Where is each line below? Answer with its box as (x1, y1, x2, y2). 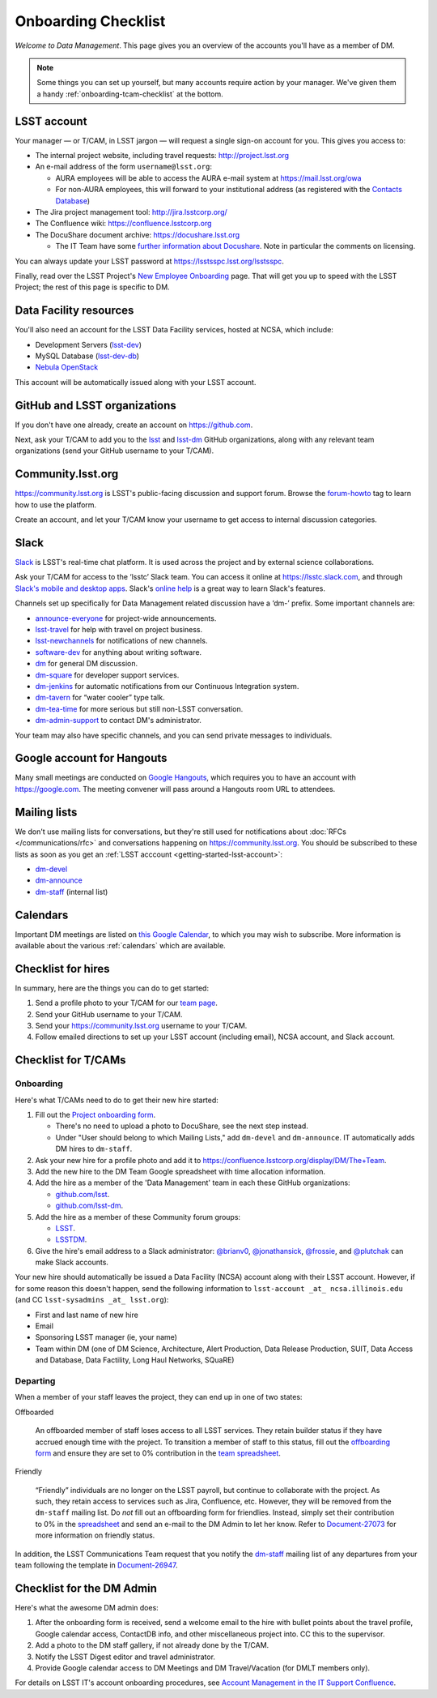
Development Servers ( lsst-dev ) (35, 340, 142, 349)
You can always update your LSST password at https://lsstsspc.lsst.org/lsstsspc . (15, 256, 285, 266)
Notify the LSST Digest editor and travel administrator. (35, 1652, 216, 1662)
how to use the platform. (15, 499, 97, 510)
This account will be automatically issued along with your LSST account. (15, 377, 257, 387)
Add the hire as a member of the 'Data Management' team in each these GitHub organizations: (35, 1178, 351, 1187)
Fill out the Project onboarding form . (35, 1110, 156, 1119)
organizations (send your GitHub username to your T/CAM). (15, 446, 214, 456)
